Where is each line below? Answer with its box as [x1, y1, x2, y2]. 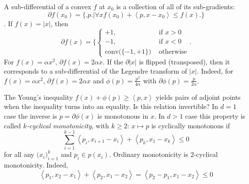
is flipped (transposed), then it [139, 56, 230, 66]
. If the [102, 56, 123, 66]
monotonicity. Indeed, [4, 160, 68, 170]
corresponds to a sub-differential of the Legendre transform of [4, 66, 187, 76]
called [4, 120, 21, 130]
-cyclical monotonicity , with [26, 120, 109, 130]
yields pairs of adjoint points [156, 92, 241, 102]
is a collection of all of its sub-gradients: [116, 1, 235, 11]
